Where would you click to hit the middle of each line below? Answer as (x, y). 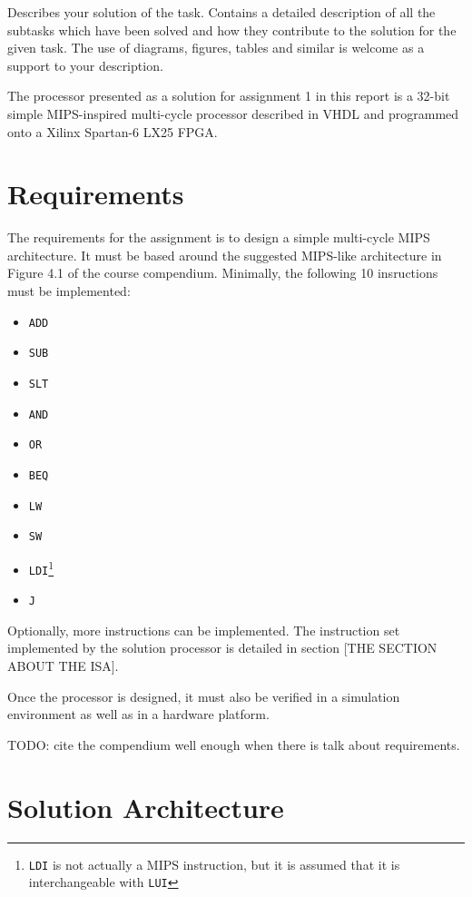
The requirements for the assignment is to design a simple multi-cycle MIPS (219, 237)
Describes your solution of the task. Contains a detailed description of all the (221, 12)
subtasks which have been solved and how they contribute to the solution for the (232, 30)
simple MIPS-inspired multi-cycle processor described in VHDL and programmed (233, 113)
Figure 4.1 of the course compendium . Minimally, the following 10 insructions (223, 273)
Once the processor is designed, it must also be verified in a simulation (204, 696)
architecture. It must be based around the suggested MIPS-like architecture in (225, 255)
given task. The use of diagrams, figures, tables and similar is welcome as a (216, 48)
